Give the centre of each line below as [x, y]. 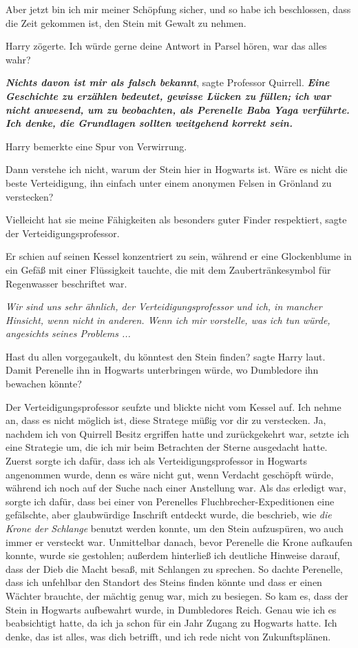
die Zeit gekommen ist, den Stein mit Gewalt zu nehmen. [126, 22]
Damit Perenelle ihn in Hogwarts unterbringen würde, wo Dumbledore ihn [162, 370]
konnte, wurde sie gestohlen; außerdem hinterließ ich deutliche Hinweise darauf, [173, 555]
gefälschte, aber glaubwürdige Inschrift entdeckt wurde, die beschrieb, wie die [169, 515]
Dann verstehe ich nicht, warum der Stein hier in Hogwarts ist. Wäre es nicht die [177, 169]
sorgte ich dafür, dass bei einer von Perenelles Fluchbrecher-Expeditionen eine [170, 501]
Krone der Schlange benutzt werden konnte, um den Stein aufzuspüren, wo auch [175, 528]
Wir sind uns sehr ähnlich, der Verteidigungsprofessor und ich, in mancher [164, 306]
